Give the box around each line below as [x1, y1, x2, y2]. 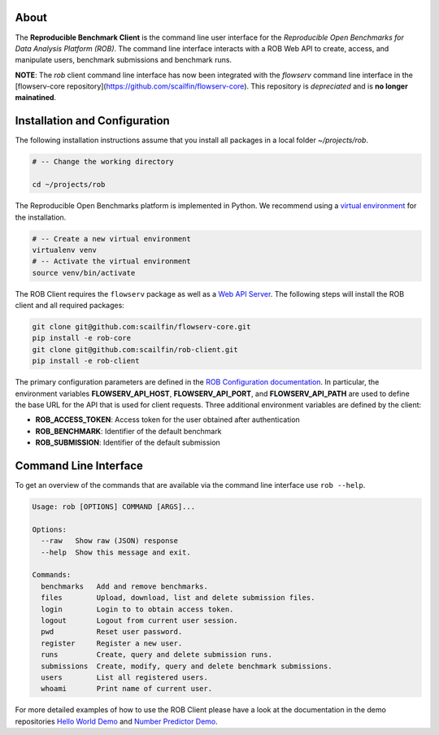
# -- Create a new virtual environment [32, 234, 191, 243]
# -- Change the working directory [32, 157, 174, 167]
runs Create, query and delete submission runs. [41, 650, 272, 659]
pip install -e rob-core [32, 333, 132, 343]
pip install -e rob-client [32, 356, 140, 366]
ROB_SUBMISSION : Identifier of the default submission [35, 437, 221, 447]
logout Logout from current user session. [41, 615, 239, 625]
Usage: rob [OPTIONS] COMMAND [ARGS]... [32, 502, 195, 511]
